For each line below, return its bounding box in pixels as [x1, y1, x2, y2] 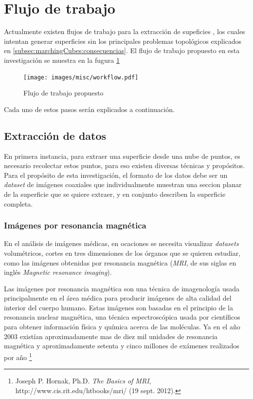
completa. [4, 198, 33, 209]
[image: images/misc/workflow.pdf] [23, 74, 139, 81]
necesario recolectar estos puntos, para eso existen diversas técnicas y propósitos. [4, 160, 245, 171]
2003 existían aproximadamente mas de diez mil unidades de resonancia [4, 331, 218, 341]
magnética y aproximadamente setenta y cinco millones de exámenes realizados [4, 341, 239, 351]
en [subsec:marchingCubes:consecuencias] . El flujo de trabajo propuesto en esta [4, 45, 240, 56]
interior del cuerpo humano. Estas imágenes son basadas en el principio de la [4, 302, 233, 312]
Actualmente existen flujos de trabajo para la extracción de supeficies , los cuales [4, 26, 245, 37]
